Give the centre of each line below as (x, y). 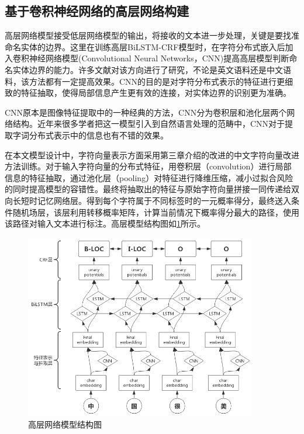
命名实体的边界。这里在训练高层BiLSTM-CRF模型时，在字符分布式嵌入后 (145, 46)
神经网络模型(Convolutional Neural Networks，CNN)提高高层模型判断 (159, 58)
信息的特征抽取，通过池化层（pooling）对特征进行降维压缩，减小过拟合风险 (149, 177)
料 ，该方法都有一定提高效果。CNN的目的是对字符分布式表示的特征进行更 (145, 81)
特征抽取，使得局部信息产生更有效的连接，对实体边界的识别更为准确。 (156, 93)
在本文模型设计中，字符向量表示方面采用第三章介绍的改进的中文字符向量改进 (152, 154)
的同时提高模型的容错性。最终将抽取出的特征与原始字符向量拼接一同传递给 (148, 189)
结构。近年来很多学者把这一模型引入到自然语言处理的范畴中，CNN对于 (149, 124)
